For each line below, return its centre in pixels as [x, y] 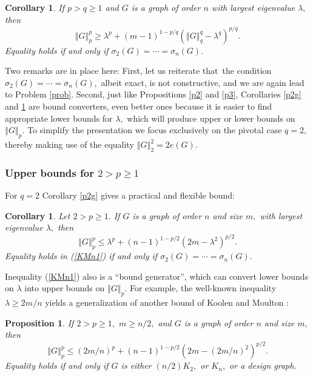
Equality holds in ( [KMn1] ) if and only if [81, 256]
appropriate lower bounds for [59, 118]
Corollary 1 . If [35, 7]
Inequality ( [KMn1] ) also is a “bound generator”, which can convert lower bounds [157, 276]
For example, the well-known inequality [203, 288]
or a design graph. [263, 365]
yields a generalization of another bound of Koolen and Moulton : [167, 302]
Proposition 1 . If [39, 322]
